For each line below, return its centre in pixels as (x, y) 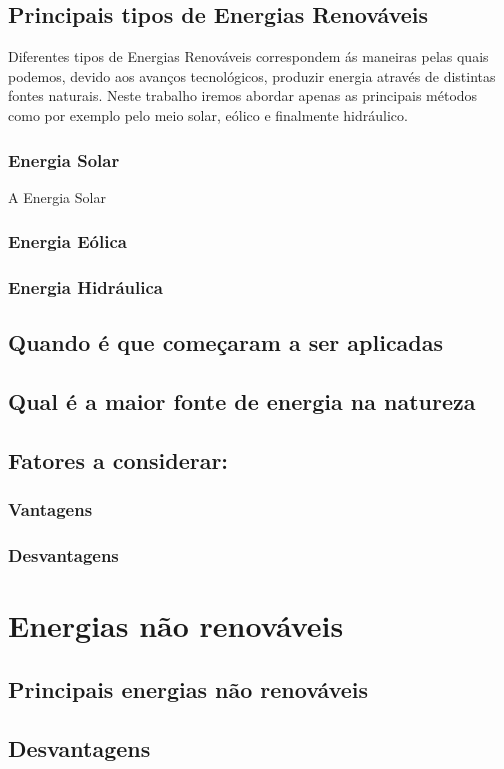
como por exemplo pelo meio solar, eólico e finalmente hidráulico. (208, 114)
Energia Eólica (67, 241)
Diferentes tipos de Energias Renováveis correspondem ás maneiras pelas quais (248, 56)
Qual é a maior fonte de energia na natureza (242, 401)
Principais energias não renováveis (188, 688)
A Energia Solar (57, 196)
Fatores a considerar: (118, 460)
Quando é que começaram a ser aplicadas (226, 342)
